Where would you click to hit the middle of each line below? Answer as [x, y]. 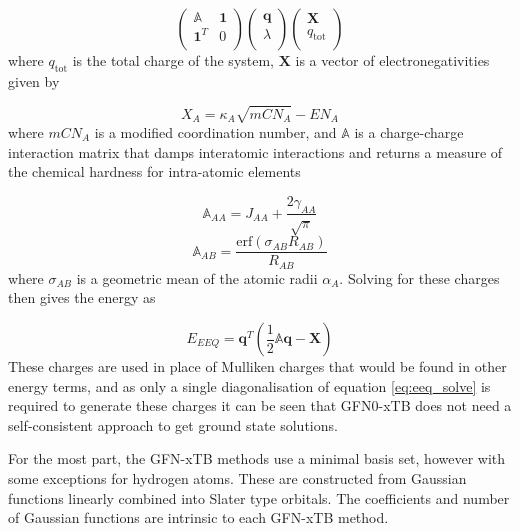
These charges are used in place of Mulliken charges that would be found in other [257, 366]
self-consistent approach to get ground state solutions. [173, 424]
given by [34, 80]
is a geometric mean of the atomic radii [197, 277]
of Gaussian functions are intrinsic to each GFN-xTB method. [198, 517]
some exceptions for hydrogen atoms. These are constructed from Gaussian [237, 477]
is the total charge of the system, [173, 60]
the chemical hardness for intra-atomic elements [154, 171]
